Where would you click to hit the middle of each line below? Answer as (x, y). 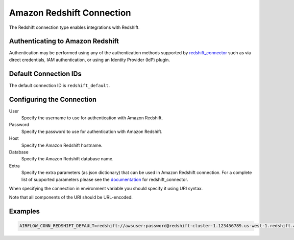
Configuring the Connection (53, 99)
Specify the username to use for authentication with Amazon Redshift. (92, 118)
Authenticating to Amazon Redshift (64, 41)
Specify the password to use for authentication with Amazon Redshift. (92, 131)
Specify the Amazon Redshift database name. (67, 159)
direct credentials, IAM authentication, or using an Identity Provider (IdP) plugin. (89, 60)
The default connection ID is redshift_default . (60, 85)
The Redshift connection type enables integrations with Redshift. (74, 27)
